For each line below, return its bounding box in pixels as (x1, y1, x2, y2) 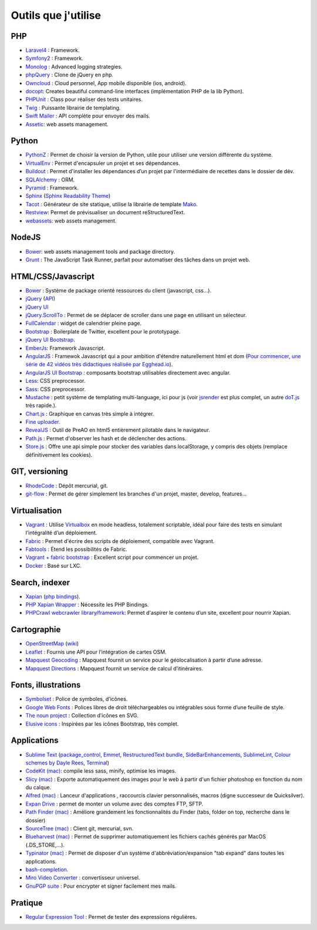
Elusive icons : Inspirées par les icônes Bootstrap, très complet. (25, 720, 179, 727)
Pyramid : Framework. (25, 184, 79, 191)
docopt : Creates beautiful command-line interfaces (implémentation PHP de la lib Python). (25, 88, 244, 95)
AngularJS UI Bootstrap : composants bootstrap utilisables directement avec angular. (25, 369, 231, 376)
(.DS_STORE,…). (25, 841, 65, 848)
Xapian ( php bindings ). (25, 593, 80, 600)
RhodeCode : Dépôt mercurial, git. (25, 482, 108, 489)
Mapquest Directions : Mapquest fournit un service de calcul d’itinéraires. (25, 665, 204, 672)
